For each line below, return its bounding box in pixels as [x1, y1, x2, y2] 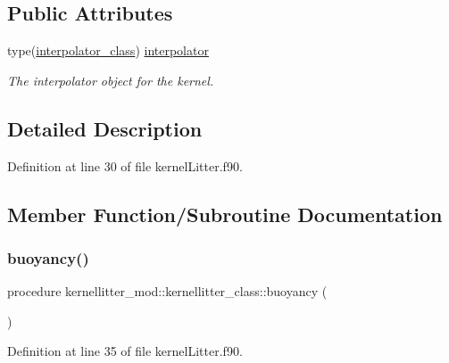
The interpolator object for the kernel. [7, 70, 214, 89]
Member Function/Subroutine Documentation [7, 200, 443, 227]
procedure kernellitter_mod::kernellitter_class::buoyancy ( [7, 282, 328, 301]
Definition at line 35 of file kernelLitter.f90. [7, 342, 243, 360]
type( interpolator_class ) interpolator [7, 41, 209, 60]
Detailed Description [7, 114, 203, 142]
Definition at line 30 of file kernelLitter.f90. [7, 156, 243, 175]
